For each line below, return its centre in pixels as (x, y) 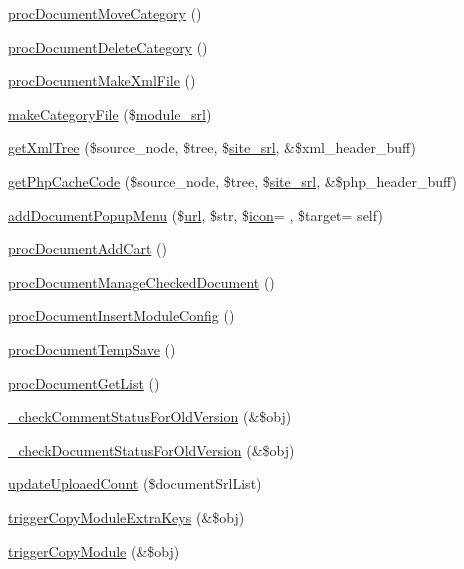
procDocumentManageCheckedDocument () (141, 281)
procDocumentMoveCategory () (105, 13)
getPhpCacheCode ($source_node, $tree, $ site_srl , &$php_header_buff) (233, 180)
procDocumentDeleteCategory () (108, 46)
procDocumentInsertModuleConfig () (121, 315)
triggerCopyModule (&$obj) (94, 550)
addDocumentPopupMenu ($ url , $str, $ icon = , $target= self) (195, 214)
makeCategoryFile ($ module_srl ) (110, 113)
